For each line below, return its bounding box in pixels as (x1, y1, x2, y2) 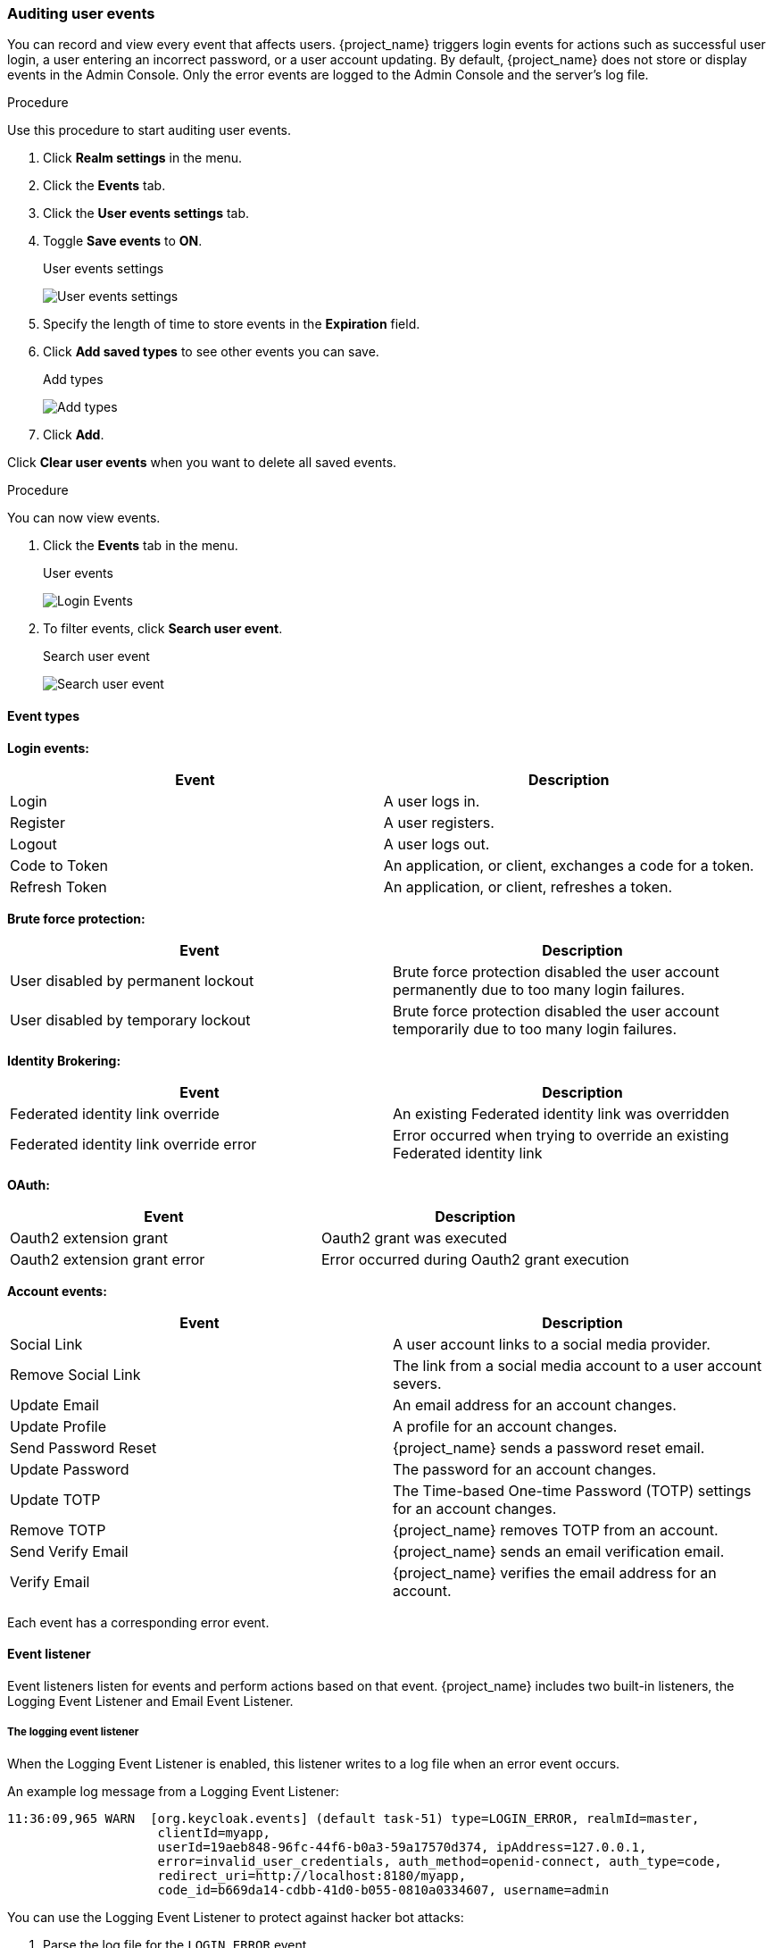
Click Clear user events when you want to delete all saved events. (7, 455, 397, 471)
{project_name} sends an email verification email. (393, 1542, 725, 1560)
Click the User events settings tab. (43, 205, 250, 222)
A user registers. (383, 813, 495, 832)
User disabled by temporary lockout (10, 1010, 251, 1029)
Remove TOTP (10, 1520, 106, 1539)
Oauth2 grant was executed (320, 1228, 508, 1247)
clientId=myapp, (157, 1825, 271, 1840)
